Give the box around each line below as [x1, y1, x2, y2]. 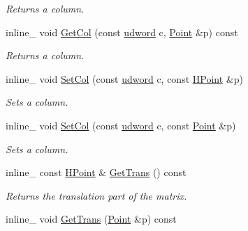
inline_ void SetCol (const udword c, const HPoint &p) [6, 71, 243, 86]
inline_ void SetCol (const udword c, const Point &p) [6, 118, 236, 132]
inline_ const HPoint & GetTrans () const [6, 165, 187, 180]
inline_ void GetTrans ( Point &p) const [6, 212, 177, 226]
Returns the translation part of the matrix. [6, 188, 187, 202]
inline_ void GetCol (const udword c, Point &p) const [6, 24, 238, 39]
